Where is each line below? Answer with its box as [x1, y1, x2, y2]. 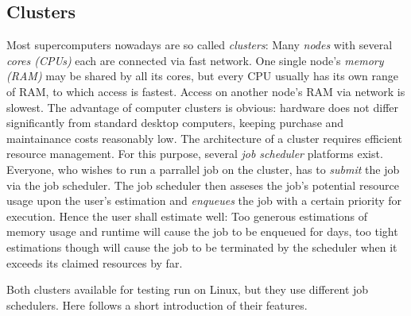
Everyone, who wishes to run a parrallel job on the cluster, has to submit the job [6, 160, 400, 177]
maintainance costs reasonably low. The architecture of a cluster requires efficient [6, 129, 402, 146]
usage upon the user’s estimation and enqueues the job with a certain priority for [6, 192, 402, 209]
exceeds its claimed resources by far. [6, 254, 183, 271]
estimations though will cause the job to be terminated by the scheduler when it [6, 238, 397, 255]
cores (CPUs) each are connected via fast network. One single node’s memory [6, 52, 384, 68]
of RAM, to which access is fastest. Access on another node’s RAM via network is [6, 83, 405, 99]
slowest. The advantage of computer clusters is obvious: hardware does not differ [6, 98, 399, 115]
